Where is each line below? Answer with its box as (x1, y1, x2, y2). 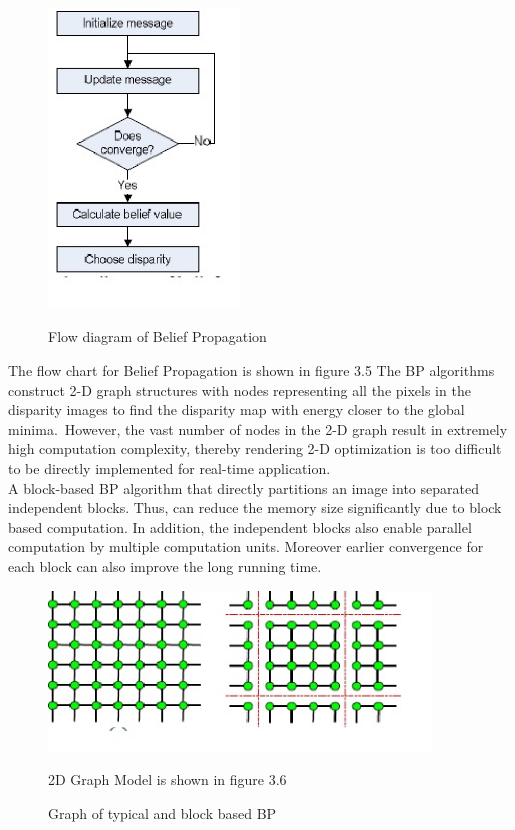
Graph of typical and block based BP (48, 803, 277, 824)
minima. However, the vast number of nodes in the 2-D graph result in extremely (8, 418, 508, 439)
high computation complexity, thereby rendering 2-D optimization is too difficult (8, 438, 502, 459)
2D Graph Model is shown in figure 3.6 (48, 769, 287, 790)
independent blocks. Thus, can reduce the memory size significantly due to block (8, 497, 502, 518)
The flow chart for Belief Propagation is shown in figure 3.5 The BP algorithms (8, 359, 495, 380)
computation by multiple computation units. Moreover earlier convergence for (8, 536, 484, 557)
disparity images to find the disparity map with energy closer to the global (8, 399, 465, 420)
